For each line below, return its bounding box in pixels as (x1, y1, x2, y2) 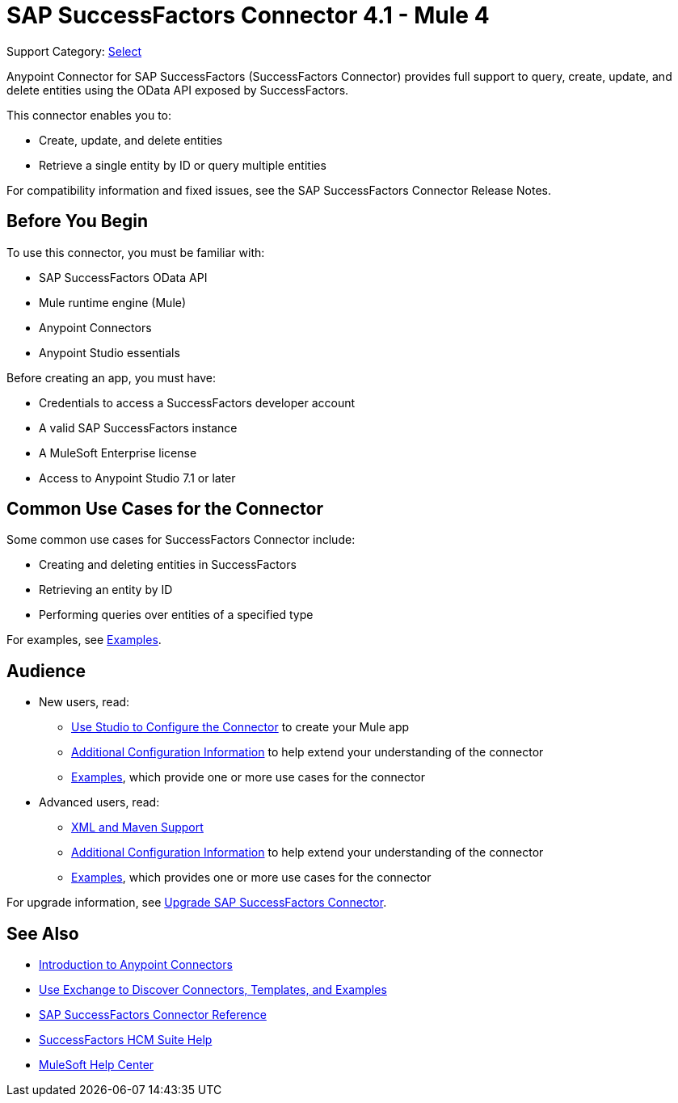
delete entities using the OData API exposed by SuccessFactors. (6, 82, 349, 97)
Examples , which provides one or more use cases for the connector (71, 870, 432, 885)
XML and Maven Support (71, 820, 204, 835)
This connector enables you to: (6, 107, 171, 122)
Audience (6, 660, 86, 681)
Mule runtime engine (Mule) (39, 295, 187, 309)
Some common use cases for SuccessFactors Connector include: (6, 533, 356, 547)
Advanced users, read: (39, 795, 160, 810)
